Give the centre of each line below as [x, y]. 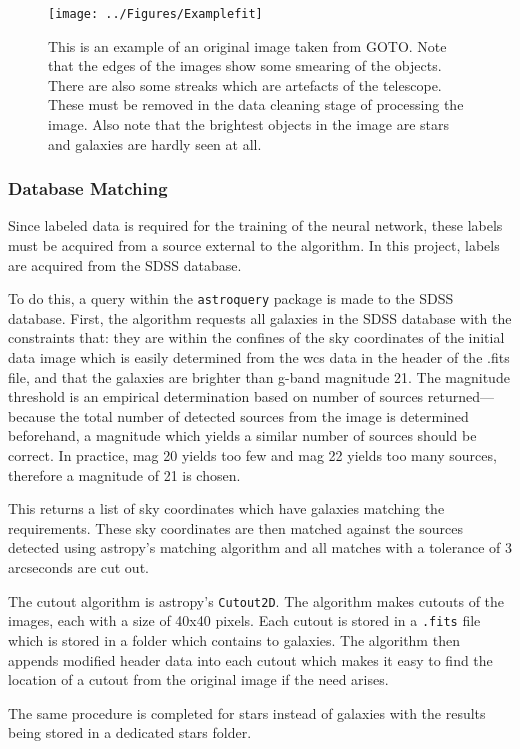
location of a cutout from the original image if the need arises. [198, 679]
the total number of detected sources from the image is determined [264, 415]
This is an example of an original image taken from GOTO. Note [247, 45]
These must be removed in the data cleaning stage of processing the [256, 104]
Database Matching [88, 188]
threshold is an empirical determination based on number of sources [216, 396]
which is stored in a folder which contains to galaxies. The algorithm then [234, 639]
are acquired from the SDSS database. [125, 264]
